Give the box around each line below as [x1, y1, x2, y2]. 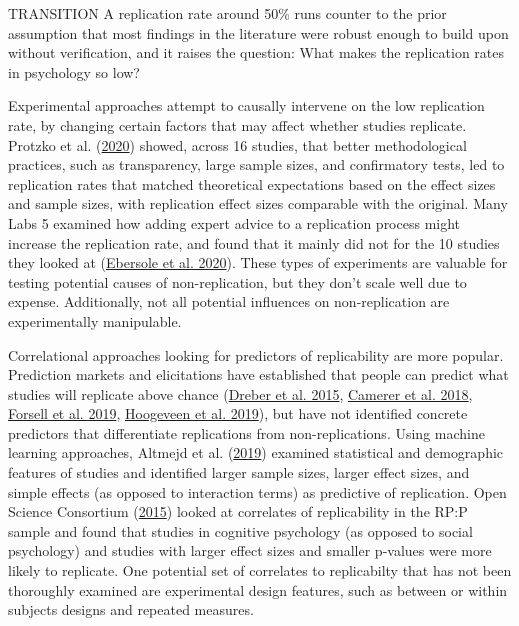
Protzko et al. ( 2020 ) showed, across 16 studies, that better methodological [8, 134, 467, 155]
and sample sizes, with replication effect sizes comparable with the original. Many [8, 193, 508, 214]
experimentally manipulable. [8, 310, 182, 331]
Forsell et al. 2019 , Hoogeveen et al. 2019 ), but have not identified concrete [8, 403, 468, 424]
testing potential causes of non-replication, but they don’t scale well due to [8, 271, 467, 292]
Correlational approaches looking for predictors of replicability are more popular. [8, 344, 504, 365]
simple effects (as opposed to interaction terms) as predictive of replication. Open [8, 481, 507, 502]
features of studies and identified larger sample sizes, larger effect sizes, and [8, 462, 470, 483]
